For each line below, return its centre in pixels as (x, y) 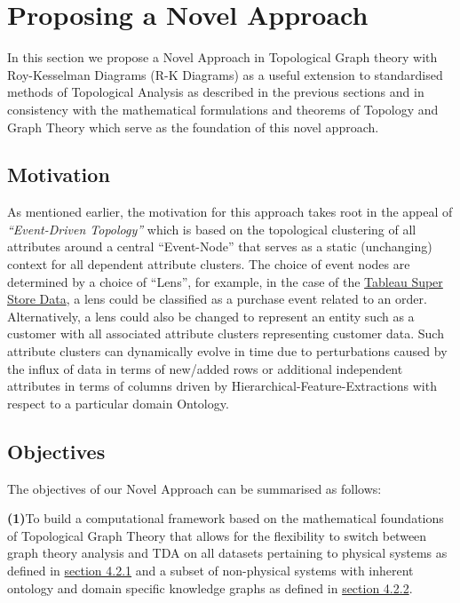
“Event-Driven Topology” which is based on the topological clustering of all (212, 229)
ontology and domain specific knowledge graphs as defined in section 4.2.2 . (210, 587)
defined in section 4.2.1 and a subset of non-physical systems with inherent (210, 570)
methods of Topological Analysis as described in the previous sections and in (216, 92)
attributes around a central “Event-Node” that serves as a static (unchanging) (220, 246)
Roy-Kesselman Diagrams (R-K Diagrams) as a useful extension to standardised (225, 74)
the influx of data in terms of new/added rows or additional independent (205, 368)
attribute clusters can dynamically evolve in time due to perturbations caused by (227, 351)
